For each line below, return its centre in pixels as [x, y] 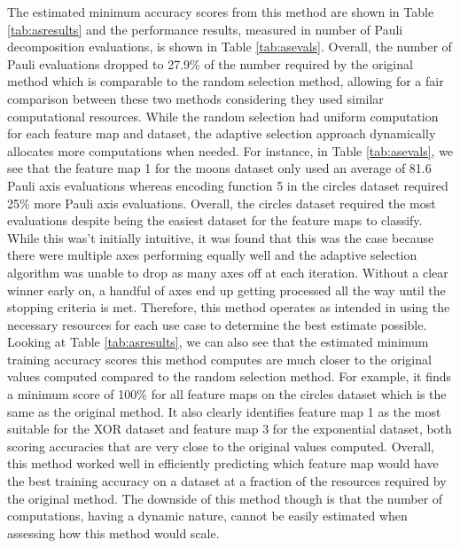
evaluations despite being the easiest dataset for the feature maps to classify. [215, 220]
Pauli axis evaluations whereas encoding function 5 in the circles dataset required [228, 185]
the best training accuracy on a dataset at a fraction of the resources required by [227, 481]
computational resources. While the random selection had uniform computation [223, 116]
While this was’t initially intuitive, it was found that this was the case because [221, 237]
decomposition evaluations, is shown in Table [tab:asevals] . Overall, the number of [230, 47]
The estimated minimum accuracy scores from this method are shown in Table [221, 12]
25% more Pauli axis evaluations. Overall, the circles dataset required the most [222, 203]
